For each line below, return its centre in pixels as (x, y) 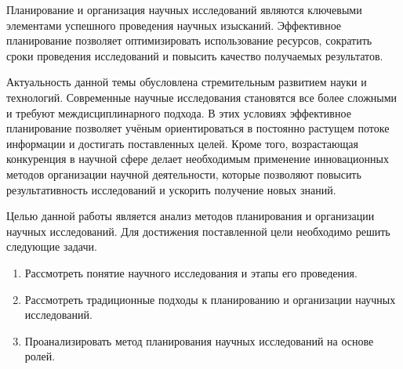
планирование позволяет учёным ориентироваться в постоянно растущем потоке (198, 128)
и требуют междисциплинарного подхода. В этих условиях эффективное (179, 112)
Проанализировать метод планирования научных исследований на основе (199, 340)
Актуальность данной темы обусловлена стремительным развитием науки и (187, 82)
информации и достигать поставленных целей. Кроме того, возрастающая (182, 143)
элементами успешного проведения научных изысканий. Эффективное (174, 25)
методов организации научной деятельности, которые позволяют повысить (184, 174)
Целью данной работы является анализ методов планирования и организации (191, 216)
